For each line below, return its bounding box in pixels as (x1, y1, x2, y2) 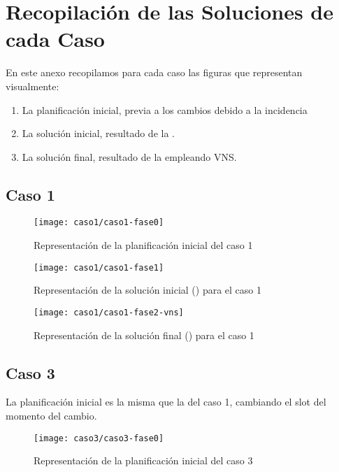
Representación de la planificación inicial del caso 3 (34, 453, 253, 468)
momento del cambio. (6, 408, 97, 423)
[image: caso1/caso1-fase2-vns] (34, 307, 184, 317)
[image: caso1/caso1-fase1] (34, 262, 164, 273)
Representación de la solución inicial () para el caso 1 (34, 283, 261, 297)
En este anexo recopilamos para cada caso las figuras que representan (6, 65, 303, 80)
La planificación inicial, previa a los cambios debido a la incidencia (22, 102, 308, 117)
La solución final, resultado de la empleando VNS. (22, 149, 237, 164)
